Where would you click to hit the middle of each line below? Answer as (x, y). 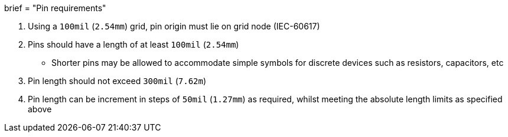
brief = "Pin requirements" (55, 8)
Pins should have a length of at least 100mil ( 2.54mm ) (133, 44)
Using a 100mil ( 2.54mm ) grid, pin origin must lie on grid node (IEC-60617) (174, 26)
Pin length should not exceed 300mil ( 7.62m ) (117, 81)
